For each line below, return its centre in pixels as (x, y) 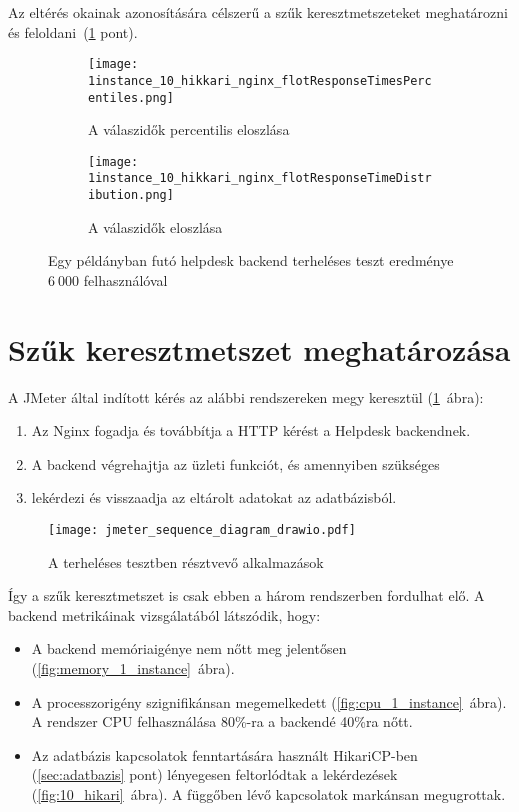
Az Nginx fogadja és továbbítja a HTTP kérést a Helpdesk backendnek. (251, 430)
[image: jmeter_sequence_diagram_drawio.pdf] (202, 530)
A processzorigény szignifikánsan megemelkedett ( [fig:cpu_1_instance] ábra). (269, 701)
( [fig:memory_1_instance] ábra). (133, 668)
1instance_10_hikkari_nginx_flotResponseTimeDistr (260, 178)
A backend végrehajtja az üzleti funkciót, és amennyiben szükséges (235, 463)
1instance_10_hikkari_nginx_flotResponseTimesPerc (260, 80)
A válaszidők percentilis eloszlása (189, 129)
